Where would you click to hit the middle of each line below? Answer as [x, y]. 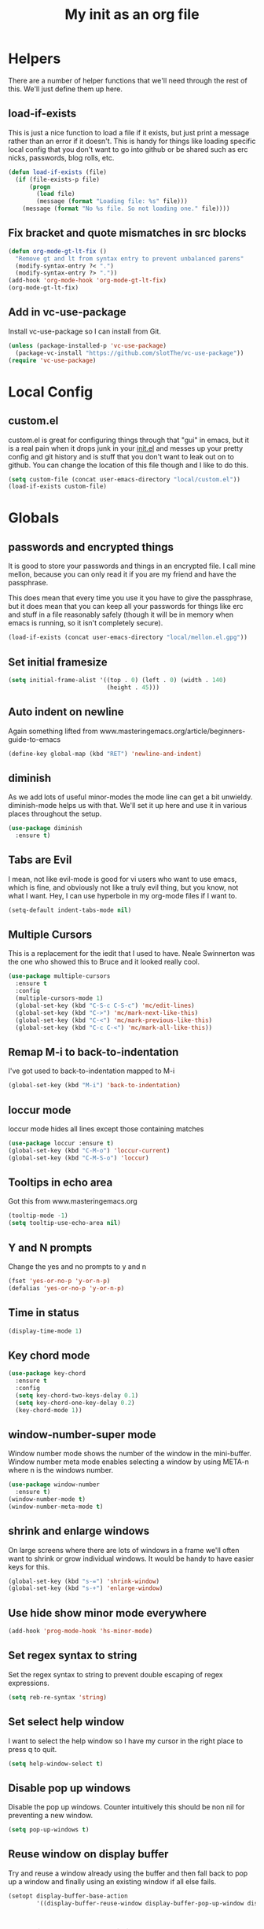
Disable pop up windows [70, 1788]
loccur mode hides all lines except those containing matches [106, 1129]
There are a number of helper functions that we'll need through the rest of [128, 80]
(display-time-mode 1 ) [45, 1331]
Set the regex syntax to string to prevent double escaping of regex [116, 1674]
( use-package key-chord [47, 1374]
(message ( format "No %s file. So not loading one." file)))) [126, 209]
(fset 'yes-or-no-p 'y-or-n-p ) [59, 1281]
